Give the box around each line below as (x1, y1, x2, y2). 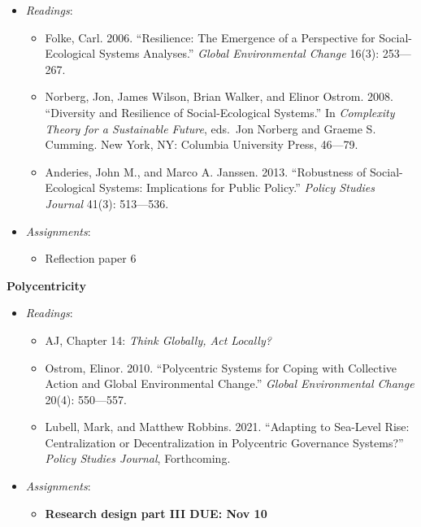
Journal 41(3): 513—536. (45, 194, 169, 211)
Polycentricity (7, 277, 86, 294)
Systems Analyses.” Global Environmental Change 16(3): (98, 45, 380, 62)
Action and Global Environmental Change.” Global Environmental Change (45, 375, 414, 392)
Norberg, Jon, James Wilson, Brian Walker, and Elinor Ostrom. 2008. (45, 88, 393, 105)
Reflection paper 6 (45, 250, 137, 267)
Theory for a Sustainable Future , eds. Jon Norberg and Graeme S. (45, 120, 376, 137)
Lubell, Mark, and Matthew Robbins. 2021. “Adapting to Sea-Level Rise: (45, 418, 410, 435)
